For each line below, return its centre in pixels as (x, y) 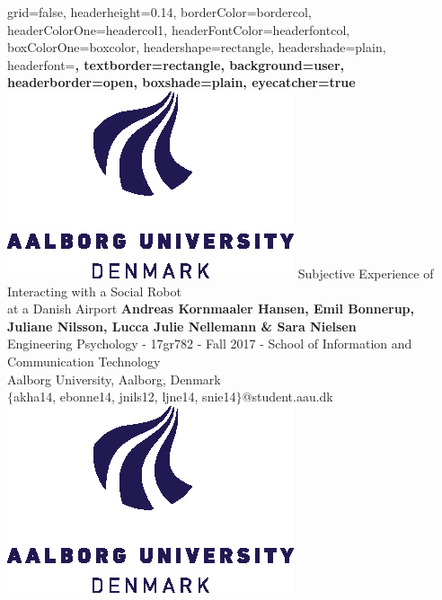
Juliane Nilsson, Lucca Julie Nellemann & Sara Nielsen (182, 326)
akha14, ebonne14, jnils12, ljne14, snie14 (125, 397)
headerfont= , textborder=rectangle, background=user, (176, 64)
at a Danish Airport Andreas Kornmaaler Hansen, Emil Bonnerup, (211, 309)
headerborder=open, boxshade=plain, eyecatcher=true (181, 82)
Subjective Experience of (366, 273)
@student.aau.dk (287, 397)
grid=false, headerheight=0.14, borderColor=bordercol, (159, 12)
